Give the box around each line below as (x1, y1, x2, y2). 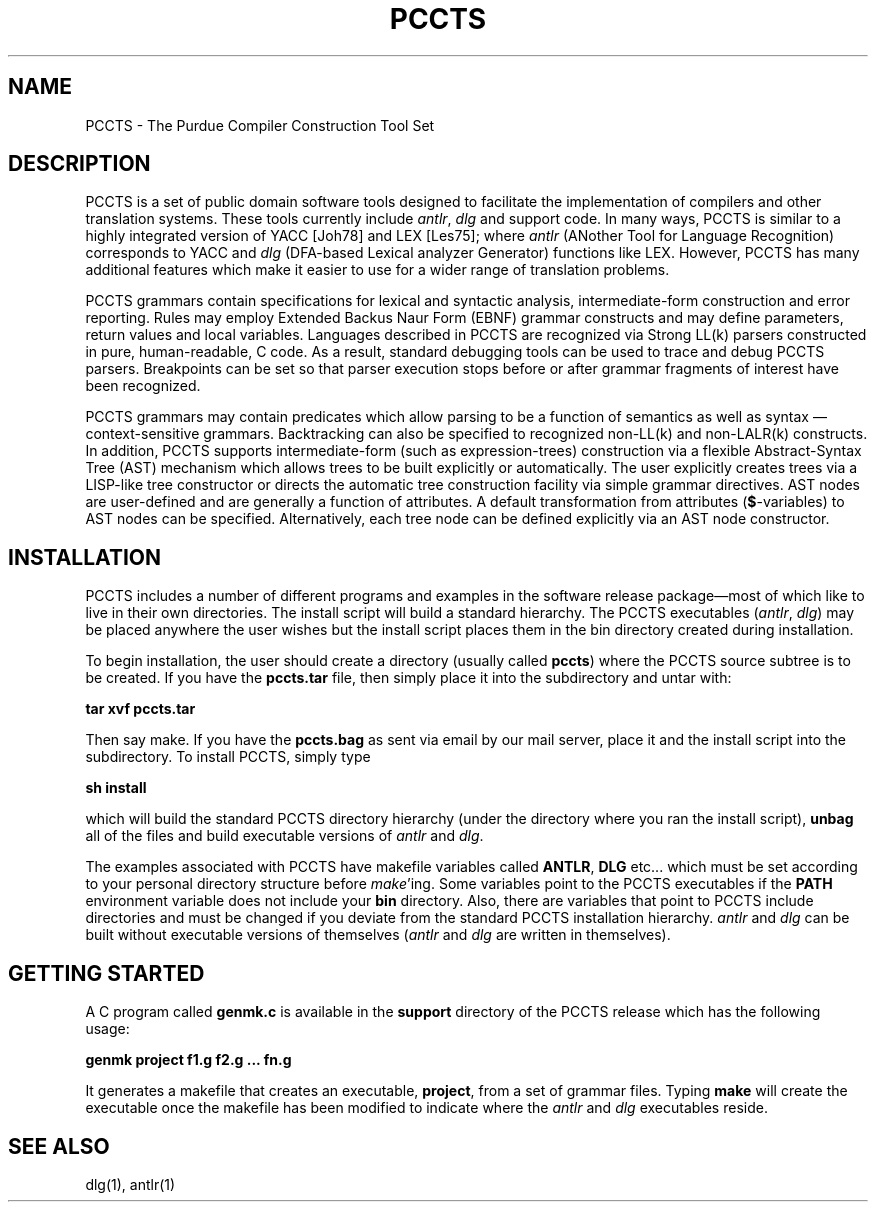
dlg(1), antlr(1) (85, 1175, 176, 1193)
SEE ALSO (8, 1133, 110, 1159)
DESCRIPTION (8, 151, 151, 177)
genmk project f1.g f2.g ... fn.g (85, 1051, 292, 1069)
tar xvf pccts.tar (85, 700, 196, 718)
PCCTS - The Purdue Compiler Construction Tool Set (85, 116, 435, 134)
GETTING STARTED (8, 960, 205, 986)
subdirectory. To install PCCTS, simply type (85, 748, 371, 766)
